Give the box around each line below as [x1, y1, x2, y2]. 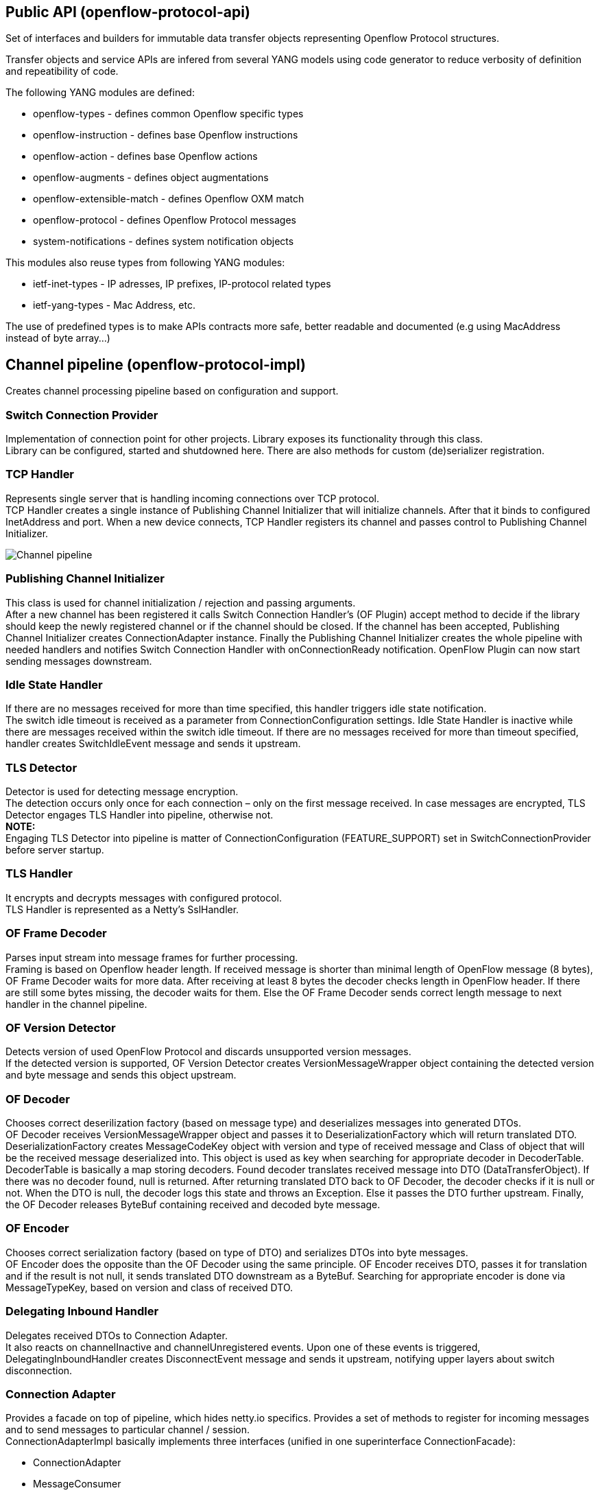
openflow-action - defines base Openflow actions [33, 150, 258, 163]
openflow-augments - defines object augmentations [33, 172, 269, 184]
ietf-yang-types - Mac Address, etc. [33, 299, 195, 311]
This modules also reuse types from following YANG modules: [5, 257, 285, 269]
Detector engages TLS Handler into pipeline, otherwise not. [5, 809, 274, 821]
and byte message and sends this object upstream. [5, 1069, 237, 1081]
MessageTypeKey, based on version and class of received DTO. [5, 1281, 293, 1293]
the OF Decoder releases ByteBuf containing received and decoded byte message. [5, 1199, 381, 1211]
